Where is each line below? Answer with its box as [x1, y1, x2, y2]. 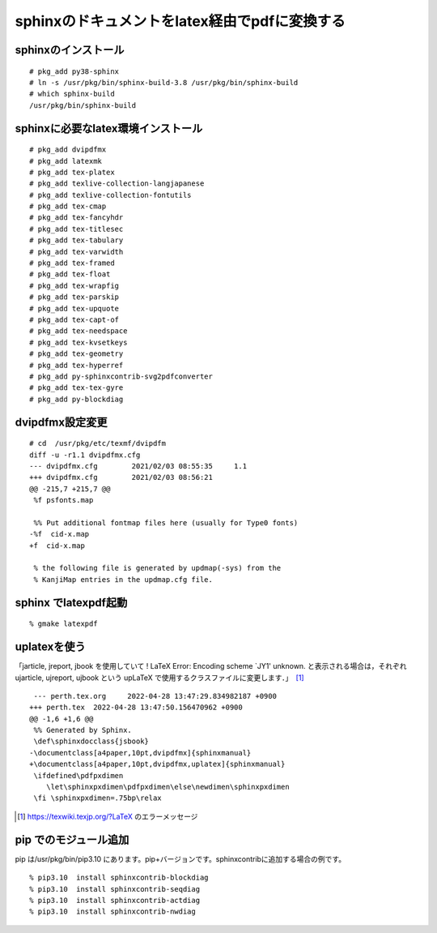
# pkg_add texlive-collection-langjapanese [29, 179, 205, 188]
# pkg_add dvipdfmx [29, 145, 107, 154]
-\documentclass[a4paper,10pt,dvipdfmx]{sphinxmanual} [29, 748, 252, 757]
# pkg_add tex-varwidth [29, 247, 124, 256]
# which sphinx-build [29, 89, 115, 99]
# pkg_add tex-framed [29, 259, 115, 267]
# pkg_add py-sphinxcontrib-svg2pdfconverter [29, 371, 214, 381]
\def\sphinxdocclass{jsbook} [33, 737, 150, 746]
